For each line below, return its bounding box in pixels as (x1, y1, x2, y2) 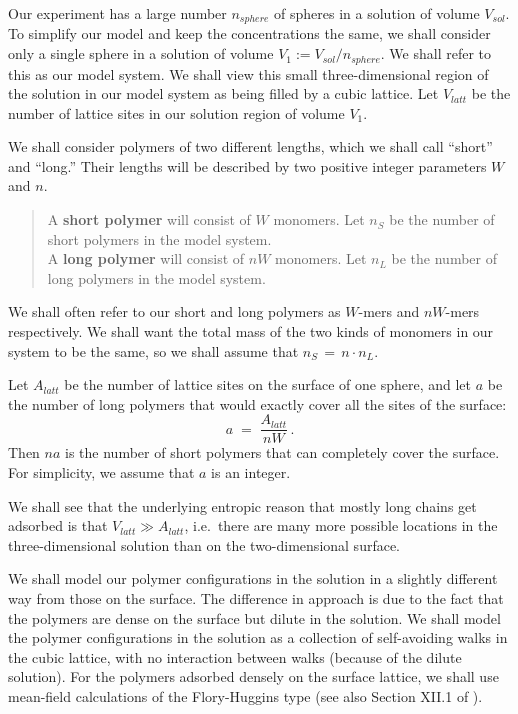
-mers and (358, 301, 420, 322)
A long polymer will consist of (47, 248, 245, 269)
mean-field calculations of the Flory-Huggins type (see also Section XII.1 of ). (8, 686, 483, 706)
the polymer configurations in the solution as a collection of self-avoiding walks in (8, 627, 508, 648)
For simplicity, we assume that (8, 462, 195, 483)
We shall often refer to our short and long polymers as (8, 301, 341, 322)
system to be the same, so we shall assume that (8, 340, 299, 361)
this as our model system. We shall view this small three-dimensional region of (8, 63, 489, 84)
